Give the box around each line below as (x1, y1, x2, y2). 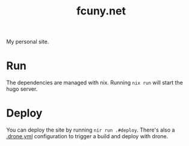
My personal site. (6, 38, 49, 46)
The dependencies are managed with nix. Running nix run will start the (6, 79, 184, 87)
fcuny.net (76, 4, 126, 18)
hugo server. (6, 85, 38, 93)
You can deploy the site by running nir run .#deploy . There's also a (6, 126, 175, 133)
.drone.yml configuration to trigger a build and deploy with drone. (6, 133, 169, 140)
